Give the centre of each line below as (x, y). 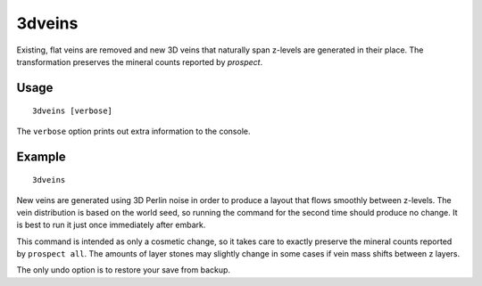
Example (41, 156)
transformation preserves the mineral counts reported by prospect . (140, 61)
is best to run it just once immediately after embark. (111, 225)
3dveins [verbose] (73, 111)
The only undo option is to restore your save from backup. (124, 270)
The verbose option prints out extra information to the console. (133, 131)
